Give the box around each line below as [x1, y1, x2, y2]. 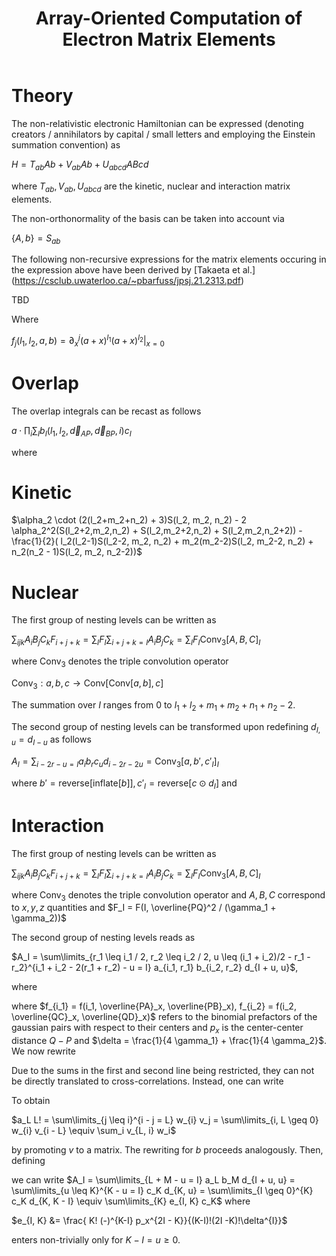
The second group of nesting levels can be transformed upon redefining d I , [11, 720, 321, 735]
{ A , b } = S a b [11, 232, 61, 246]
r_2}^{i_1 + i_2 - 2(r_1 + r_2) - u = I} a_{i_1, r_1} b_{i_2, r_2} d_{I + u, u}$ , [11, 962, 299, 974]
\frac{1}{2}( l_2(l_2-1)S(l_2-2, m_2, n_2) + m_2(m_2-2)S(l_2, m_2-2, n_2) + [11, 535, 314, 547]
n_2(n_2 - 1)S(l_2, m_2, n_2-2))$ [11, 546, 143, 558]
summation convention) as [11, 138, 121, 151]
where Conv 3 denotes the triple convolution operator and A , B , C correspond [11, 888, 326, 903]
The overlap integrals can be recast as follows [11, 405, 202, 417]
